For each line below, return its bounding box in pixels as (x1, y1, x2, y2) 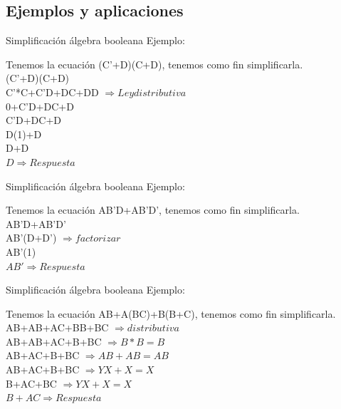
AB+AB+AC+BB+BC (6, 320, 109, 335)
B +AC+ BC (6, 376, 57, 390)
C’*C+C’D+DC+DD (6, 84, 99, 99)
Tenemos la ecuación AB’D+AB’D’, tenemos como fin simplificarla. (6, 202, 300, 217)
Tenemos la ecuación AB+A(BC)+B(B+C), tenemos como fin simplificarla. (6, 306, 336, 321)
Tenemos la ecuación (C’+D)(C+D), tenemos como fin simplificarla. (6, 56, 303, 71)
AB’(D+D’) (6, 230, 57, 245)
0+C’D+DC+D (6, 98, 74, 113)
